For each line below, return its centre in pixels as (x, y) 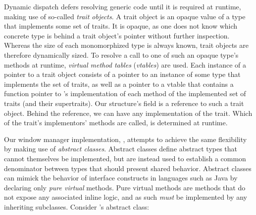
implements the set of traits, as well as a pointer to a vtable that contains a (119, 84)
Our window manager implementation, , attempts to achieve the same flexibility (126, 139)
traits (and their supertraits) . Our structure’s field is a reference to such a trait (124, 103)
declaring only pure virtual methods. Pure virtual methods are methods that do (125, 187)
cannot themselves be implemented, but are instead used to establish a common (125, 158)
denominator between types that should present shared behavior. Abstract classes (128, 168)
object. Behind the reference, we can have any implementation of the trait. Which (128, 113)
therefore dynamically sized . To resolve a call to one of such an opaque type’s (121, 54)
